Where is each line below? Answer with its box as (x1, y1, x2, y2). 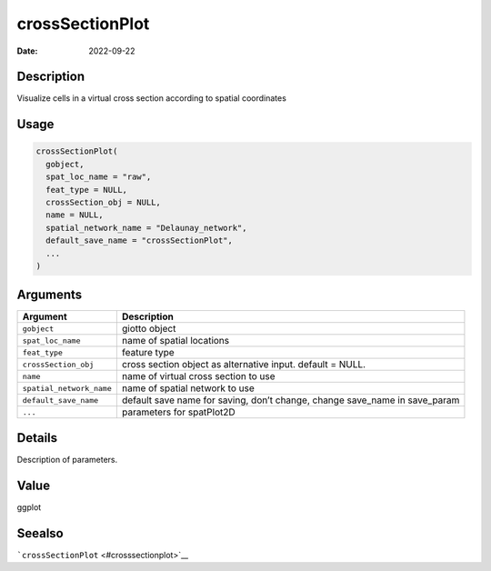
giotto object (121, 323, 176, 336)
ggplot (16, 501, 42, 513)
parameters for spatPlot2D (121, 406, 235, 418)
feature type (121, 346, 175, 359)
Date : (16, 45, 38, 56)
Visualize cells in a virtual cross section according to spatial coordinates (16, 93, 286, 104)
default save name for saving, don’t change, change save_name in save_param (121, 394, 460, 406)
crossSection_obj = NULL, (45, 197, 161, 208)
